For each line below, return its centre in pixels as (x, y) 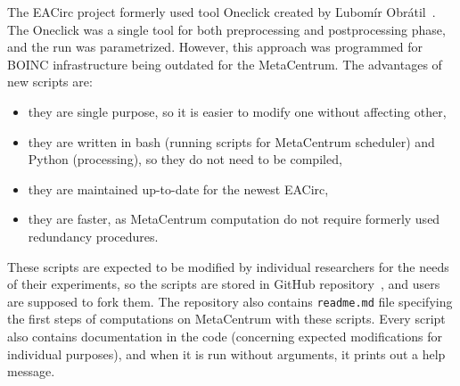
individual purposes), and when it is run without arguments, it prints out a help (226, 353)
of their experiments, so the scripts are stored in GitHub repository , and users (224, 284)
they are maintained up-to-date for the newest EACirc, (178, 189)
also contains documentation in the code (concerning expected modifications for (225, 336)
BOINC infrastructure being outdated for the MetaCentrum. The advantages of (225, 64)
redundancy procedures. (93, 236)
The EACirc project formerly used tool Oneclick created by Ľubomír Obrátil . (222, 12)
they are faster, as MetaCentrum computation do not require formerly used (234, 219)
